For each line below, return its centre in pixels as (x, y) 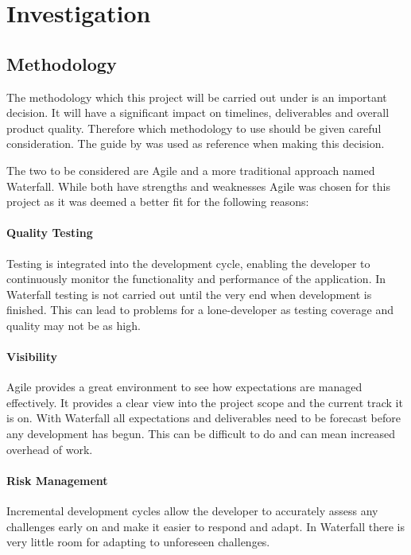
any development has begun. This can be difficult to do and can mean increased (201, 434)
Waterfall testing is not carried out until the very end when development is (189, 294)
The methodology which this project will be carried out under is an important (197, 97)
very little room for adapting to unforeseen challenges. (138, 542)
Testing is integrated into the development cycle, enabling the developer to (188, 263)
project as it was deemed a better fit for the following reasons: (158, 202)
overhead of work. (50, 449)
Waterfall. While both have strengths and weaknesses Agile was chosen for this (198, 186)
